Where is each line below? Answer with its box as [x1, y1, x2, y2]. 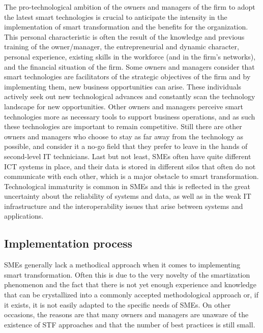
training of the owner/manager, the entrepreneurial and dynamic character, [4, 41, 239, 52]
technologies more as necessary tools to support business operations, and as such [4, 111, 255, 122]
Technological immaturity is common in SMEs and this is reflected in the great [4, 180, 250, 191]
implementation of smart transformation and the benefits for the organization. [4, 21, 248, 32]
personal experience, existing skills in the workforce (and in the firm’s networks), [4, 51, 256, 62]
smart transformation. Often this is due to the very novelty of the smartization [4, 269, 250, 280]
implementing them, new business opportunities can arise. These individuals [4, 81, 242, 92]
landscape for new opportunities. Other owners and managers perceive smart [4, 101, 244, 111]
